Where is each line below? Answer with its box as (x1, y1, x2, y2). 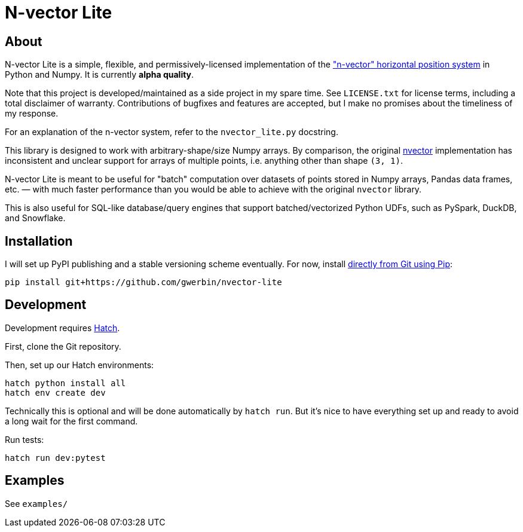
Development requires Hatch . (5, 322, 120, 333)
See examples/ (5, 498, 68, 509)
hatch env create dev (5, 387, 106, 398)
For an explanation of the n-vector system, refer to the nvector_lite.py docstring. (5, 127, 338, 137)
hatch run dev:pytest (5, 452, 106, 463)
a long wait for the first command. (5, 415, 138, 426)
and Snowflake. (5, 213, 66, 224)
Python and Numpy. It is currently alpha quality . (5, 69, 194, 80)
